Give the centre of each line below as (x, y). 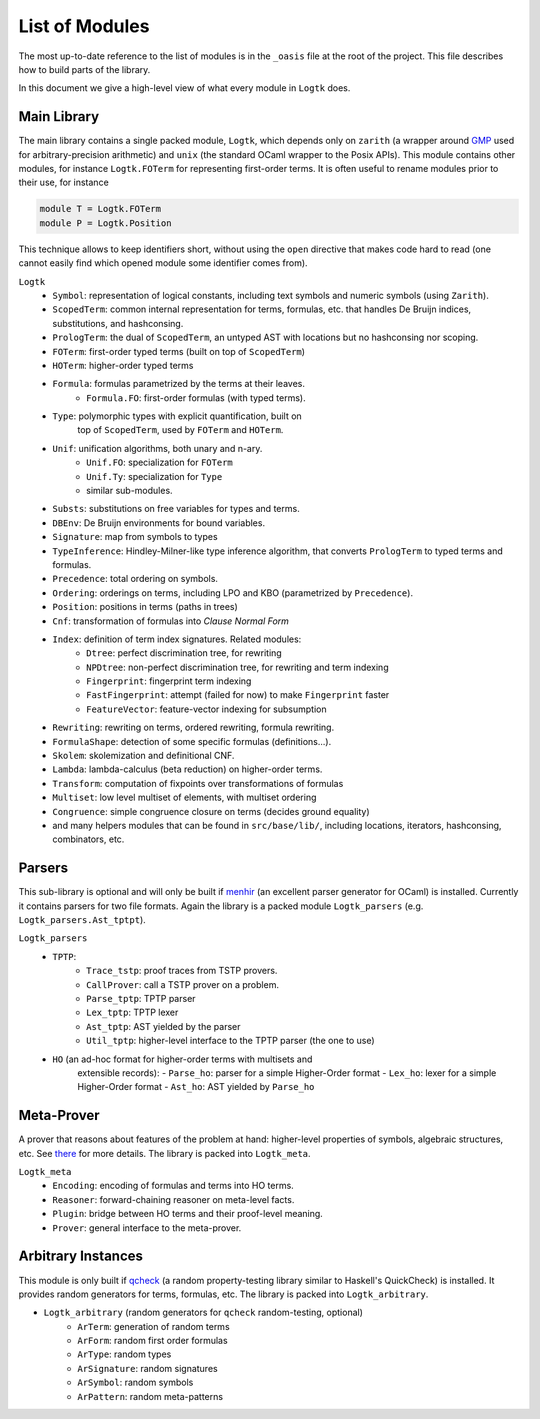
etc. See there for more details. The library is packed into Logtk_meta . (164, 1153)
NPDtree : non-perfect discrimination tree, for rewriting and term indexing (237, 667)
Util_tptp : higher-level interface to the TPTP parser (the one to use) (230, 1041)
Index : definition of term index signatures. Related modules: (177, 639)
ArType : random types (124, 1354)
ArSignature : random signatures (148, 1368)
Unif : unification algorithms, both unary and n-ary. (157, 448)
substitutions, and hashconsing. (118, 323)
